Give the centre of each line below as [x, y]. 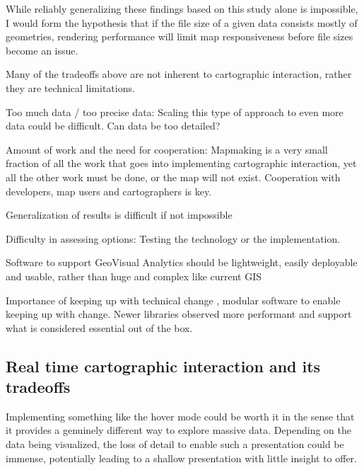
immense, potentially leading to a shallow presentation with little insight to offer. [181, 458]
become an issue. [42, 50]
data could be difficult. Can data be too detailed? [113, 126]
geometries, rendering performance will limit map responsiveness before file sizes [180, 36]
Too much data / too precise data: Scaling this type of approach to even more [175, 111]
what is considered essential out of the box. [99, 327]
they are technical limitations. [70, 87]
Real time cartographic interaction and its [163, 366]
